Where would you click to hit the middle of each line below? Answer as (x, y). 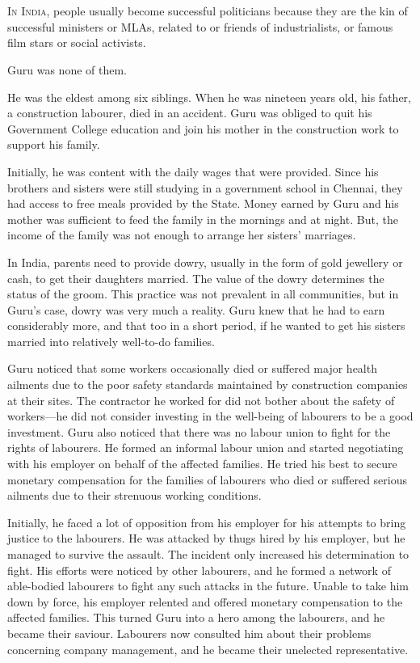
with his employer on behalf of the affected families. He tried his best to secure (202, 464)
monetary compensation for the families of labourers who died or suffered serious (208, 479)
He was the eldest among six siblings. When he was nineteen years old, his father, (209, 97)
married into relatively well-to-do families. (111, 341)
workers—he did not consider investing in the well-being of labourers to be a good (210, 416)
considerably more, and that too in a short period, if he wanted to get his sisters (206, 325)
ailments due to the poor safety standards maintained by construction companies (208, 384)
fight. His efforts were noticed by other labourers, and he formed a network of (199, 570)
